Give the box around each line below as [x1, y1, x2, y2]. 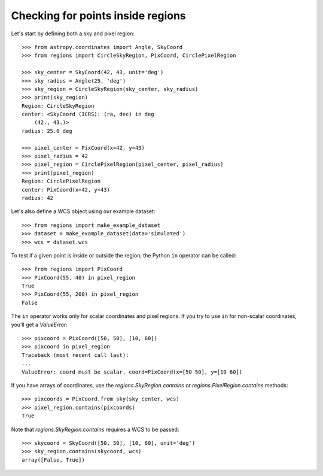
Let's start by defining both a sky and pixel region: [11, 30, 135, 37]
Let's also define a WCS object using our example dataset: [11, 208, 156, 215]
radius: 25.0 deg [22, 128, 72, 134]
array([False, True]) [22, 456, 85, 463]
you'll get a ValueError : [11, 321, 68, 328]
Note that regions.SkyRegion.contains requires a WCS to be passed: [11, 426, 179, 433]
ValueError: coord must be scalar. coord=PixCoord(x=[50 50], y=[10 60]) [22, 368, 243, 375]
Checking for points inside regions [11, 9, 187, 22]
